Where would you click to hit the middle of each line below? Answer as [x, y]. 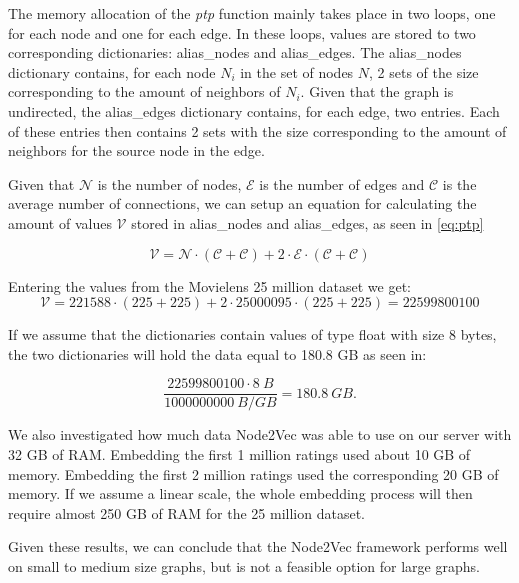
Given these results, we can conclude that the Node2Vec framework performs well [258, 546]
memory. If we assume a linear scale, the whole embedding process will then [240, 493]
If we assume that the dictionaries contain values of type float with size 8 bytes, [252, 334]
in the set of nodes [297, 71]
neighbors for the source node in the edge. [136, 150]
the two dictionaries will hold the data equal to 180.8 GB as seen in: [217, 353]
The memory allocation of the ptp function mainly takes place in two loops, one [252, 13]
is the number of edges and [342, 183]
